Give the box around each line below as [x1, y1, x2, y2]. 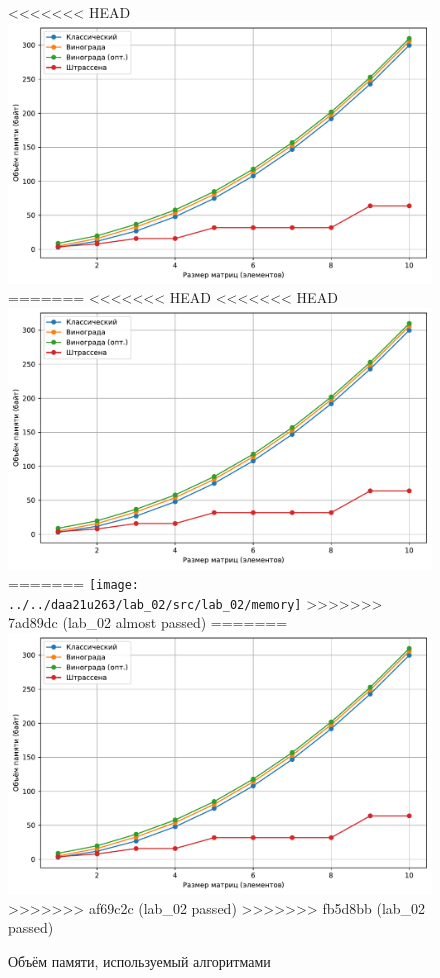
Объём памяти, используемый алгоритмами [8, 950, 271, 971]
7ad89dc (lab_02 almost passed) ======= [8, 612, 288, 633]
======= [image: [8, 572, 140, 593]
